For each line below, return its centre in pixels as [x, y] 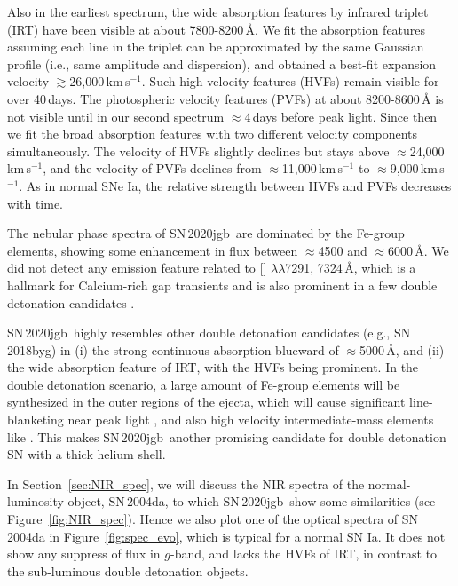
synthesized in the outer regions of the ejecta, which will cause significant [206, 402]
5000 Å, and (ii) [402, 349]
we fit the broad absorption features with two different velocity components [212, 134]
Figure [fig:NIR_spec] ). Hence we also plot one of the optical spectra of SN [213, 519]
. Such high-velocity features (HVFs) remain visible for [290, 81]
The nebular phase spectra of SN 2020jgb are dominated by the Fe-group [206, 233]
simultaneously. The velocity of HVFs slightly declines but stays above [198, 150]
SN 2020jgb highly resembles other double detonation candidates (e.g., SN [209, 333]
